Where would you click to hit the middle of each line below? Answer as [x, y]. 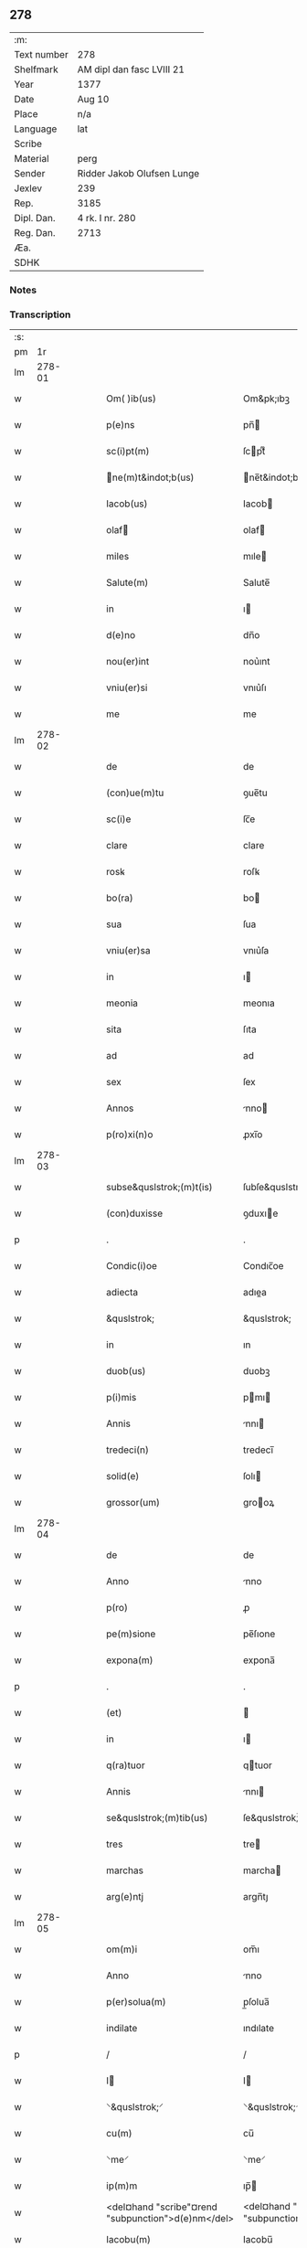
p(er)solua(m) [136, 2002]
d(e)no [121, 635]
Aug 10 [93, 99]
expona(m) [130, 1660]
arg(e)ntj [125, 1897]
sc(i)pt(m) [128, 452]
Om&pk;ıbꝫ [266, 399]
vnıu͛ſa [256, 951]
